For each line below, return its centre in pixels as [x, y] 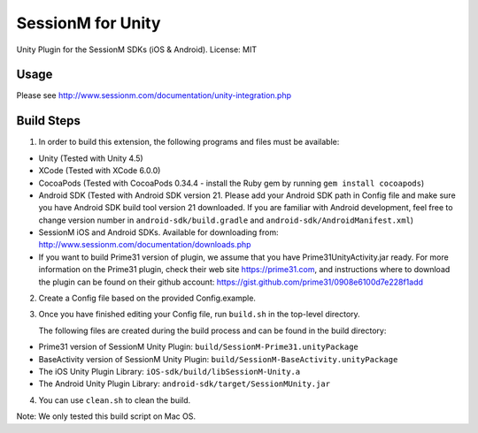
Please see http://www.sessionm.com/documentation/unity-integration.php [154, 95]
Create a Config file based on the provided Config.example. [147, 298]
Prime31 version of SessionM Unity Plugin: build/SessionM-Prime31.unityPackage [198, 347]
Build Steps [49, 121]
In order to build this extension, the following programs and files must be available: [189, 142]
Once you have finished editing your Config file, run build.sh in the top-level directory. [199, 315]
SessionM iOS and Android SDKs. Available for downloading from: [158, 232]
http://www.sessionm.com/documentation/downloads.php [145, 245]
